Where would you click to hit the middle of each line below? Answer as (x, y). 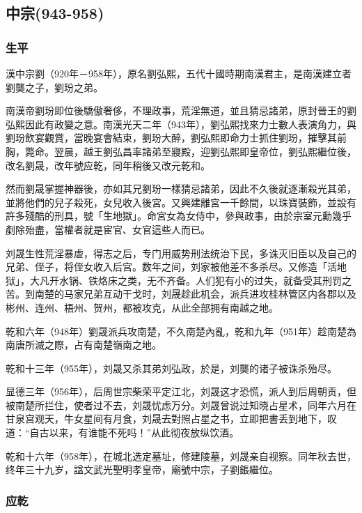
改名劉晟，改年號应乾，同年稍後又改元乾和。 (108, 165)
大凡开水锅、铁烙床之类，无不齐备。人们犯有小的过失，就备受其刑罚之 (190, 280)
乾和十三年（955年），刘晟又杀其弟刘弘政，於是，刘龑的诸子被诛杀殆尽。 (171, 368)
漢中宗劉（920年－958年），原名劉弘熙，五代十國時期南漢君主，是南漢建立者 (179, 73)
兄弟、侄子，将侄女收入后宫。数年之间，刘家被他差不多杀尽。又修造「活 (171, 267)
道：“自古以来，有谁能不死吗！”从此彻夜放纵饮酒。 (123, 432)
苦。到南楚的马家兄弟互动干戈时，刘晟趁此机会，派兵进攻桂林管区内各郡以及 (181, 294)
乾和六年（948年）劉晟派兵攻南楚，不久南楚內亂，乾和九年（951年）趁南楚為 (181, 331)
